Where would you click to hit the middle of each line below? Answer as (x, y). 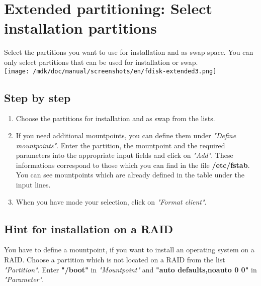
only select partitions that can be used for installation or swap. (101, 62)
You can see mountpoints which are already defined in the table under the (130, 175)
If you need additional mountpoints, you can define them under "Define (126, 135)
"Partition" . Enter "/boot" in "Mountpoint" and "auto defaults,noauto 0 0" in (130, 269)
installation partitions (80, 28)
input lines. (33, 184)
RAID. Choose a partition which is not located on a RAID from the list (115, 259)
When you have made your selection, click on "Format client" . (111, 201)
